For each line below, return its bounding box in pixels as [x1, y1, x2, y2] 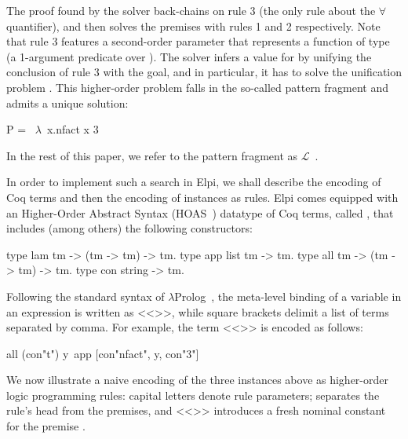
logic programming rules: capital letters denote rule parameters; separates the [6, 386, 380, 403]
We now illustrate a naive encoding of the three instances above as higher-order [6, 371, 388, 388]
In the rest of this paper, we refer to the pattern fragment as [6, 147, 298, 163]
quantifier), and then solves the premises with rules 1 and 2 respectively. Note [6, 17, 381, 34]
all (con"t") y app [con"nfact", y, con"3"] [6, 345, 199, 361]
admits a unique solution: [6, 94, 129, 111]
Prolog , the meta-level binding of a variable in [174, 287, 402, 304]
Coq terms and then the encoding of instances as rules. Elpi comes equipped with [6, 188, 399, 205]
